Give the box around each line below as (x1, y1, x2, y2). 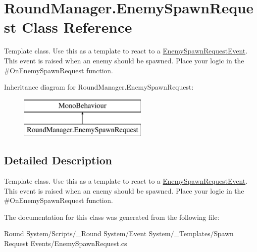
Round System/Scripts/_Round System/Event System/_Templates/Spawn (4, 228, 234, 239)
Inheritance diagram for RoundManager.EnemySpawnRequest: (4, 82, 194, 92)
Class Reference (21, 17, 132, 37)
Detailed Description (4, 152, 112, 168)
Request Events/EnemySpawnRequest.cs (4, 238, 127, 249)
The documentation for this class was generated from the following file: (4, 211, 219, 222)
